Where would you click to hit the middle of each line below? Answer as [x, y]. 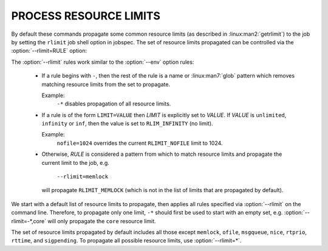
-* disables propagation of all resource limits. [114, 104]
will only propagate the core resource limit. [102, 221]
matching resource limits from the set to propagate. [106, 84]
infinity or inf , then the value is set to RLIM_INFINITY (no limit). [127, 124]
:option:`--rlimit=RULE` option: [49, 51]
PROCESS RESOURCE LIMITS [86, 16]
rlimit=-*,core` [29, 221]
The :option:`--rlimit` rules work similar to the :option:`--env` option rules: [103, 62]
